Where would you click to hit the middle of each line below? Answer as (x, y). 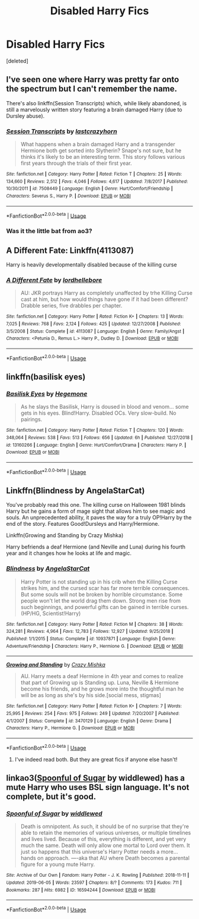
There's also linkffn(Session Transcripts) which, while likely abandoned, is (97, 103)
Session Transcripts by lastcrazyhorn (62, 131)
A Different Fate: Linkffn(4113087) (70, 250)
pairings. (31, 419)
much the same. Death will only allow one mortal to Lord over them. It (105, 845)
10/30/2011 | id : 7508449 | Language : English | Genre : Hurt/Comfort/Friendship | (89, 189)
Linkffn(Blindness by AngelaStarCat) (76, 491)
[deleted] (17, 61)
